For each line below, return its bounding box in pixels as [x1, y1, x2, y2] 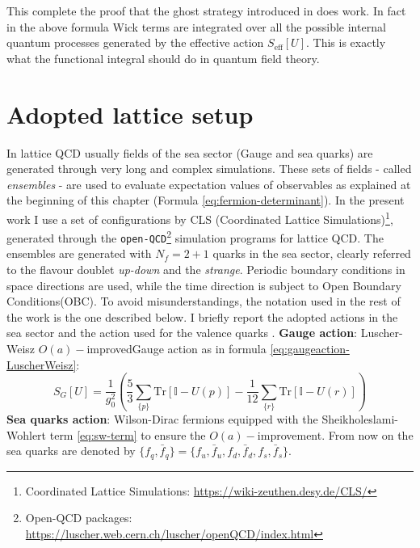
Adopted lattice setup [6, 97, 254, 130]
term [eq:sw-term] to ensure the [49, 426, 206, 443]
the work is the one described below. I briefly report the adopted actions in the [6, 308, 398, 325]
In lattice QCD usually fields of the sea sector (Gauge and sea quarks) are [6, 144, 373, 161]
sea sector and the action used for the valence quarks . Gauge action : [6, 324, 357, 341]
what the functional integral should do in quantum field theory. [6, 49, 320, 66]
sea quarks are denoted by [6, 442, 136, 459]
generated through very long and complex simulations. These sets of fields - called [6, 160, 412, 177]
